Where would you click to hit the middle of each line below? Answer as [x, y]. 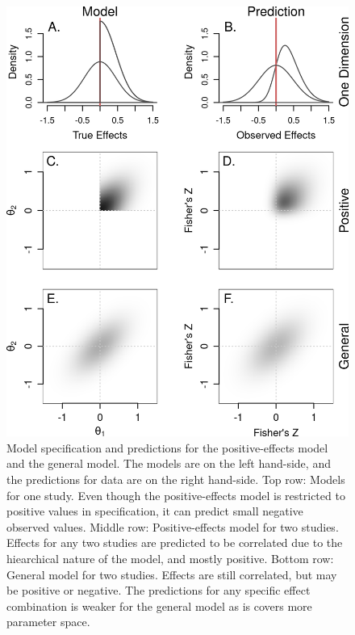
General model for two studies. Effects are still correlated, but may [172, 574]
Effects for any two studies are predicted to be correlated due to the [175, 542]
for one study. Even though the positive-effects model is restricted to [176, 495]
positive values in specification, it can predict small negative [155, 511]
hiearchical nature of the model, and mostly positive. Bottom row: [170, 558]
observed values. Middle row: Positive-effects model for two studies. [173, 526]
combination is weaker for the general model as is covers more [159, 606]
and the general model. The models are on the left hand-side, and [169, 463]
